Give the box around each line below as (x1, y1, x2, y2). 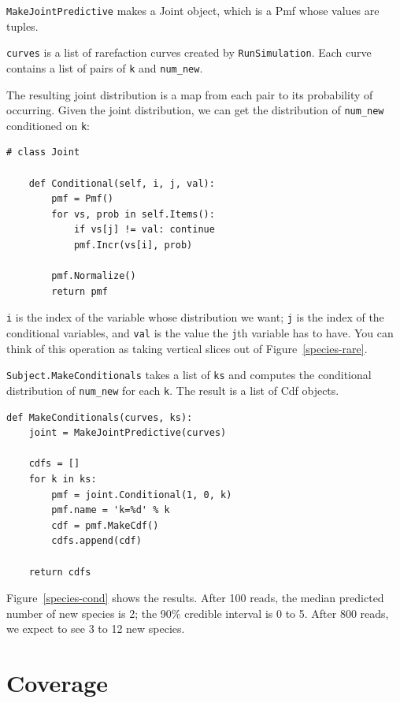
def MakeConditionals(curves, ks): (6, 411, 193, 423)
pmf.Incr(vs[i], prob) (73, 240, 193, 251)
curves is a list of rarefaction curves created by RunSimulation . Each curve (6, 44, 372, 61)
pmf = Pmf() (51, 193, 114, 205)
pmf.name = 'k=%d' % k (51, 504, 170, 516)
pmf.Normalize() (51, 270, 136, 282)
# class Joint (6, 147, 80, 158)
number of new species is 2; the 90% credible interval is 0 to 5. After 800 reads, (6, 604, 389, 621)
